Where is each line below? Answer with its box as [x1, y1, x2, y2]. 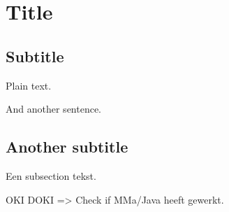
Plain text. [6, 78, 52, 92]
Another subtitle [6, 136, 128, 157]
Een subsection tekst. [6, 168, 96, 183]
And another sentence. [6, 101, 102, 116]
